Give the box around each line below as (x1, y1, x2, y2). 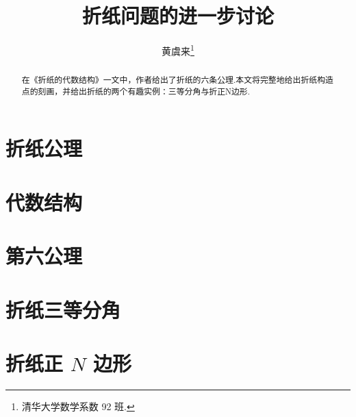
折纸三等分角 (5, 295, 121, 323)
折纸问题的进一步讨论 (81, 1, 274, 29)
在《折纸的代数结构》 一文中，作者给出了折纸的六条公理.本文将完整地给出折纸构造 (21, 74, 333, 86)
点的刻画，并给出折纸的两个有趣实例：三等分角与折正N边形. (21, 85, 251, 97)
